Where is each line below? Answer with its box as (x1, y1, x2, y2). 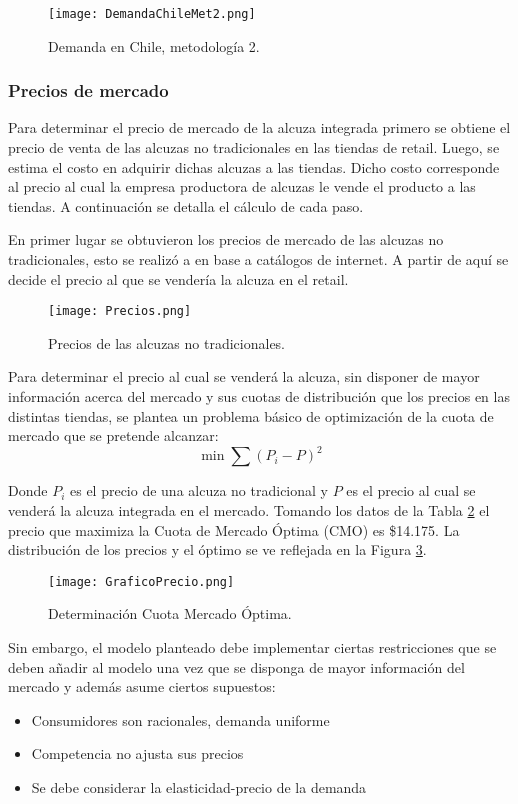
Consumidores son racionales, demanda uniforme (31, 709, 330, 730)
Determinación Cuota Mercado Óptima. (48, 603, 292, 624)
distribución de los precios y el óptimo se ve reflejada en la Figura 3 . (8, 539, 427, 560)
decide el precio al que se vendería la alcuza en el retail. (8, 268, 349, 289)
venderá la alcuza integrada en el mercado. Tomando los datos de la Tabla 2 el (8, 499, 490, 520)
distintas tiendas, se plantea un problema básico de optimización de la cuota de (8, 405, 494, 426)
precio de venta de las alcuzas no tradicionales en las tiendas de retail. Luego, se (8, 137, 500, 158)
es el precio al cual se (346, 480, 476, 501)
